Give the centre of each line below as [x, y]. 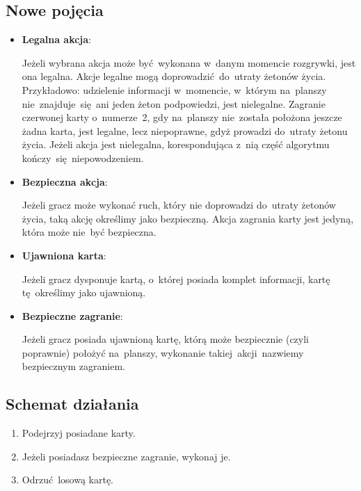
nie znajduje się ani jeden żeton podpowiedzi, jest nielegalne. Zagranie [174, 103]
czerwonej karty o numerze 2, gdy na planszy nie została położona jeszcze [182, 117]
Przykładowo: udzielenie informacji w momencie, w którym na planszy [174, 89]
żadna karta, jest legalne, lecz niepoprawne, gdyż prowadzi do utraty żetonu [185, 130]
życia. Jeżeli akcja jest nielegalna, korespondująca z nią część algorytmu [176, 144]
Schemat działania [72, 404]
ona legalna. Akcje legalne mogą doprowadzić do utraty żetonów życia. [174, 76]
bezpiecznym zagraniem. [73, 366]
